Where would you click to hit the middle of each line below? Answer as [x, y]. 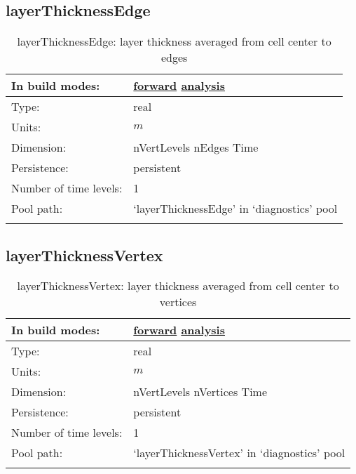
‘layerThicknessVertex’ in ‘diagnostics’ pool [239, 453]
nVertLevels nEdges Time [196, 147]
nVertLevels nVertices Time [200, 392]
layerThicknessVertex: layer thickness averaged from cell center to [178, 286]
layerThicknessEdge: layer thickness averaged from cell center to [174, 41]
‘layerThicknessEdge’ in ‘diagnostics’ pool [235, 209]
